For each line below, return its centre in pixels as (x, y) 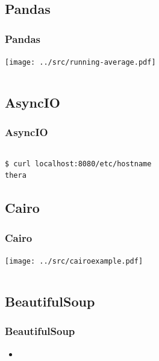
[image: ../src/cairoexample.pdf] (74, 261)
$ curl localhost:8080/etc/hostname (78, 164)
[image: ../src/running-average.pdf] (80, 62)
